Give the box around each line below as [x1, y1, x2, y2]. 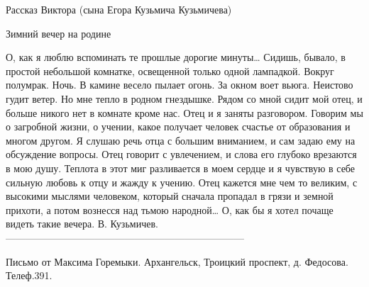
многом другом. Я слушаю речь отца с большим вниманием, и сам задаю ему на [6, 133, 356, 147]
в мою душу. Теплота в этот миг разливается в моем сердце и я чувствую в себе [6, 160, 356, 175]
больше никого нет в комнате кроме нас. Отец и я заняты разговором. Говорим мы [6, 105, 363, 120]
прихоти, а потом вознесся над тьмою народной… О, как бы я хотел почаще [6, 202, 334, 217]
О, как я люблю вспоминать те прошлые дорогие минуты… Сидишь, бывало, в [6, 50, 346, 64]
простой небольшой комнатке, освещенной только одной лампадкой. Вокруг [6, 63, 334, 78]
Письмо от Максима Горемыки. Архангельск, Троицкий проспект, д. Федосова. [6, 254, 348, 269]
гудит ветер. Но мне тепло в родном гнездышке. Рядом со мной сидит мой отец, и [6, 91, 363, 106]
